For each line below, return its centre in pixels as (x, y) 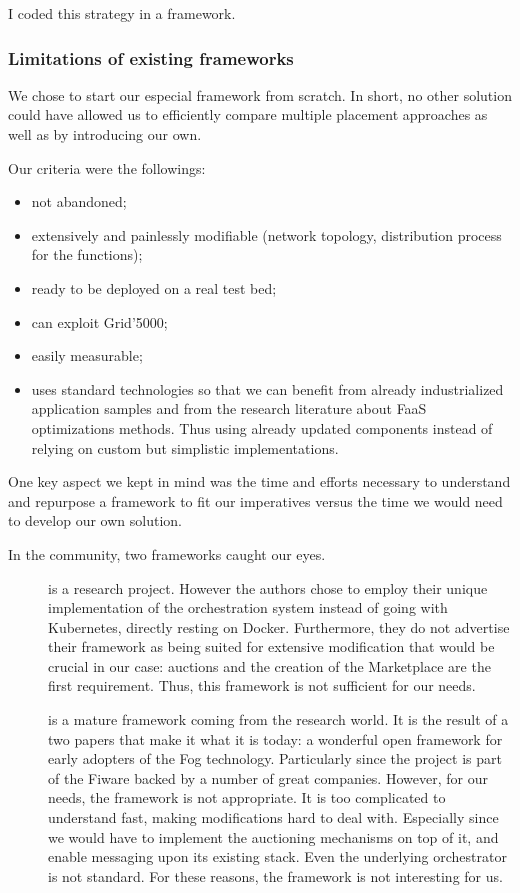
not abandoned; (79, 201)
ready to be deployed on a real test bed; (154, 287)
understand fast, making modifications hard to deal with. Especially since (273, 817)
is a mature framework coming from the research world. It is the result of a (278, 719)
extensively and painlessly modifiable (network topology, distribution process (266, 234)
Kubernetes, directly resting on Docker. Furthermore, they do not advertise (279, 626)
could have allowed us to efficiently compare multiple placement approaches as (248, 114)
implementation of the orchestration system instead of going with (248, 607)
